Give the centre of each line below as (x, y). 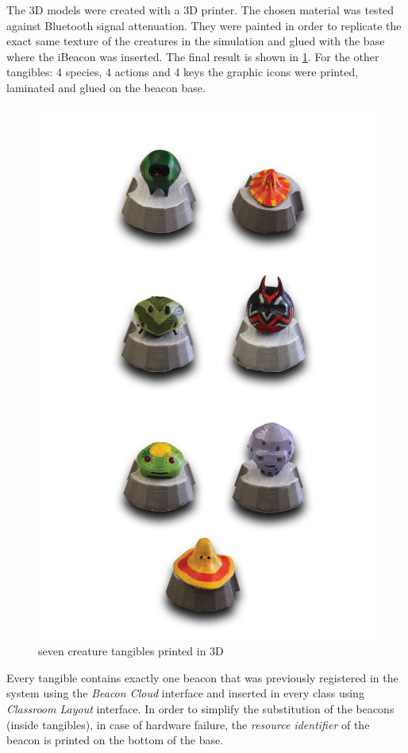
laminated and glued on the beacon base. (106, 87)
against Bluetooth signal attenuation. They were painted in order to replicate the (204, 25)
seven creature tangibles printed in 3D (131, 651)
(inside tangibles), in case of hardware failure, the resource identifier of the (188, 724)
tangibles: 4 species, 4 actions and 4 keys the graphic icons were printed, (183, 72)
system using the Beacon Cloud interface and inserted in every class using (185, 693)
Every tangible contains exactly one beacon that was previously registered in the (202, 677)
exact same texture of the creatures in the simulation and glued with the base (196, 41)
